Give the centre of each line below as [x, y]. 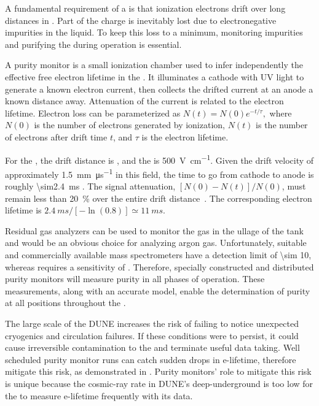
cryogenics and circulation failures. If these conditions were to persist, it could [152, 335]
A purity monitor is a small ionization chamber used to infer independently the [154, 65]
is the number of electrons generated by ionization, [129, 125]
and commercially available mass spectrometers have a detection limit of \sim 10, [158, 255]
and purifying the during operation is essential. [93, 44]
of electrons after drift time [56, 136]
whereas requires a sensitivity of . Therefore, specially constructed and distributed [159, 266]
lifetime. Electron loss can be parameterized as [93, 113]
